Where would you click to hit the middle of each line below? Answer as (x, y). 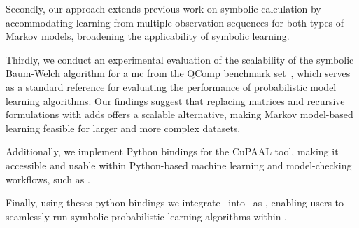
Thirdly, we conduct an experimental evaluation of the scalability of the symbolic (180, 59)
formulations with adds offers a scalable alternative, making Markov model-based (179, 114)
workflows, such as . (48, 179)
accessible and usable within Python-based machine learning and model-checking (179, 165)
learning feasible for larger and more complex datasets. (123, 128)
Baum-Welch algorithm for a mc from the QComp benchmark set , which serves (178, 73)
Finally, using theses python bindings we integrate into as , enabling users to (175, 202)
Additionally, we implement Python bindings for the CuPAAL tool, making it (172, 151)
